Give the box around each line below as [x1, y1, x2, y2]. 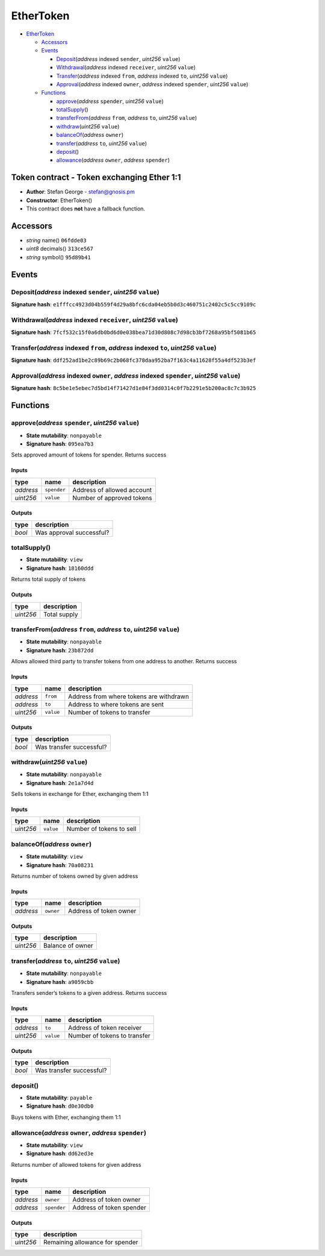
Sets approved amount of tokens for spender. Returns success [11, 451, 167, 458]
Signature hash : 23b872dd [26, 646, 94, 654]
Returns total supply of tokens [11, 576, 86, 583]
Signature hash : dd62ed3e [26, 1150, 94, 1157]
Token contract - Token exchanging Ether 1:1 [11, 172, 181, 183]
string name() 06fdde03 [26, 237, 87, 244]
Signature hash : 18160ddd [26, 564, 94, 572]
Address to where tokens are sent [68, 700, 164, 708]
